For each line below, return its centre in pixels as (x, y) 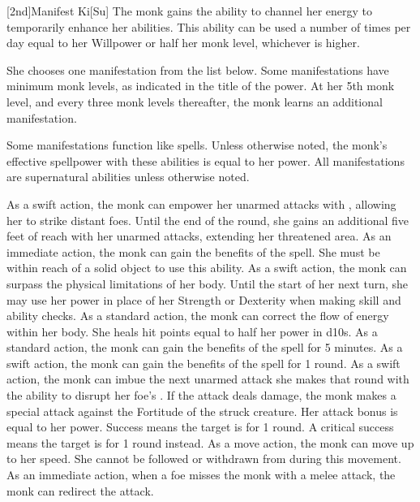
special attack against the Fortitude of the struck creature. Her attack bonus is (202, 411)
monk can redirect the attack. (80, 490)
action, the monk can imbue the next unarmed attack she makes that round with (208, 379)
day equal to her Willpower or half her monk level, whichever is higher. (183, 43)
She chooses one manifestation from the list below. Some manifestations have (198, 69)
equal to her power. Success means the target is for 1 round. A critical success (200, 427)
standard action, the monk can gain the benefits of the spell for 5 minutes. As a (205, 347)
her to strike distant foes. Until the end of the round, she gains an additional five (208, 220)
